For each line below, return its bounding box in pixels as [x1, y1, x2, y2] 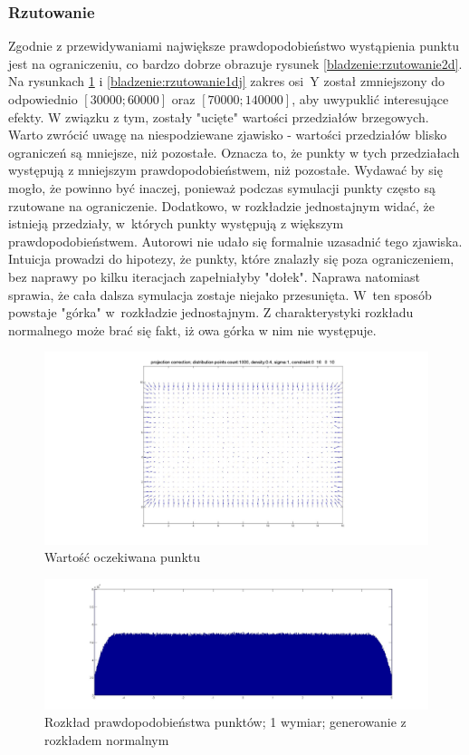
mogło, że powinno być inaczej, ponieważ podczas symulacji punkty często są [8, 178, 436, 197]
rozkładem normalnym [44, 730, 169, 749]
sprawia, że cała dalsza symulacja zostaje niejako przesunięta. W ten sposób [8, 285, 432, 304]
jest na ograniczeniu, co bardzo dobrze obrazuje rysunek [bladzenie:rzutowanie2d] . [8, 53, 463, 73]
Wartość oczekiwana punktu [44, 547, 201, 566]
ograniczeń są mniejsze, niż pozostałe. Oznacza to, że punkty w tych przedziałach [8, 142, 460, 161]
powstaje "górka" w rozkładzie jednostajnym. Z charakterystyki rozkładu [8, 303, 414, 322]
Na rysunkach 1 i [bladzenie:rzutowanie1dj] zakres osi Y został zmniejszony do [8, 72, 445, 91]
